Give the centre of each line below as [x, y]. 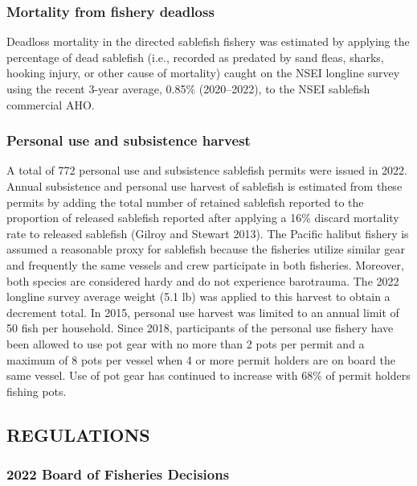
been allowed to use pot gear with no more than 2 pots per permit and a [186, 343]
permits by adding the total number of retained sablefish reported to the [185, 202]
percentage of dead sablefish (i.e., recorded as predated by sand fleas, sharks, [195, 57]
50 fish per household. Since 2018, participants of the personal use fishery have [200, 328]
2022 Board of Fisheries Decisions [118, 474]
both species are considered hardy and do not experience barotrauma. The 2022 [203, 280]
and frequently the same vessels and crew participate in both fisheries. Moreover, [205, 264]
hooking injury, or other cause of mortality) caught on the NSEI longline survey [203, 73]
